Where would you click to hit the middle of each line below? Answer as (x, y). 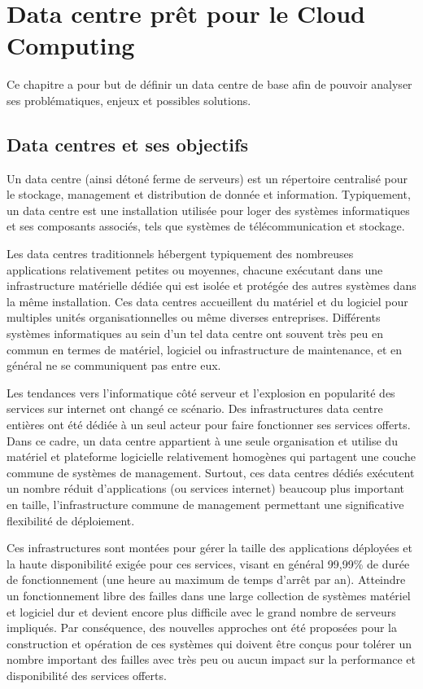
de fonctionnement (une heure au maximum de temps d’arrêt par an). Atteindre (206, 579)
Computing (71, 45)
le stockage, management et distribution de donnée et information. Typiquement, (209, 194)
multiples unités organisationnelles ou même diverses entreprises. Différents (194, 317)
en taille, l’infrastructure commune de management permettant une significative (205, 504)
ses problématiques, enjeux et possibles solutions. (129, 100)
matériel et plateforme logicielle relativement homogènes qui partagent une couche (211, 456)
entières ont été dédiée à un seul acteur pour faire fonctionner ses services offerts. (209, 425)
